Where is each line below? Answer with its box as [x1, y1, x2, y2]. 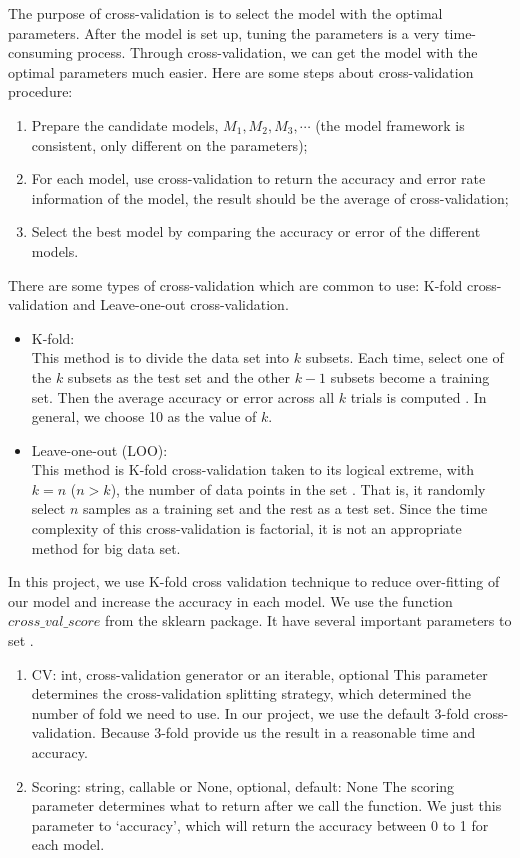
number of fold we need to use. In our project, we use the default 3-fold [31, 702, 470, 723]
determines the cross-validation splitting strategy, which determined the [31, 683, 472, 704]
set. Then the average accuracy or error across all [31, 386, 335, 407]
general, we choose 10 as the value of [31, 406, 257, 427]
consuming [8, 42, 73, 63]
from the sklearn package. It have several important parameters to [105, 610, 512, 631]
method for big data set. [31, 537, 181, 558]
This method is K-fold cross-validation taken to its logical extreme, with [31, 459, 475, 480]
